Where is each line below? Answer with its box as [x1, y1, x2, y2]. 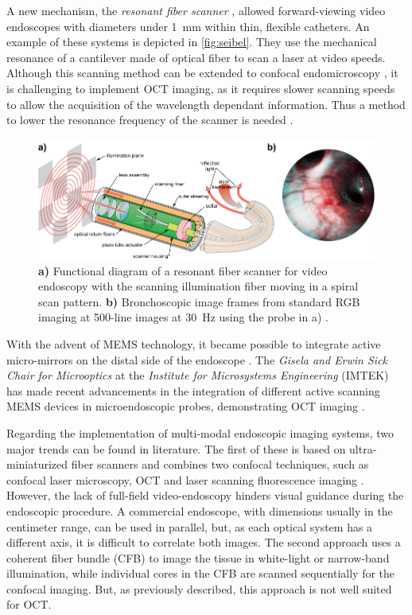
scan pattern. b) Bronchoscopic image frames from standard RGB [38, 293, 360, 309]
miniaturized [6, 456, 68, 473]
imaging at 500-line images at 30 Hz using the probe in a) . [38, 309, 328, 325]
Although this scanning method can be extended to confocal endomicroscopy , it [6, 64, 398, 81]
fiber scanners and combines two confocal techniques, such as [71, 456, 369, 473]
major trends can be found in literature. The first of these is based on [6, 440, 346, 457]
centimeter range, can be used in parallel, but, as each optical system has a [6, 518, 373, 535]
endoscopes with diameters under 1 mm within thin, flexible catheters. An [6, 18, 370, 34]
